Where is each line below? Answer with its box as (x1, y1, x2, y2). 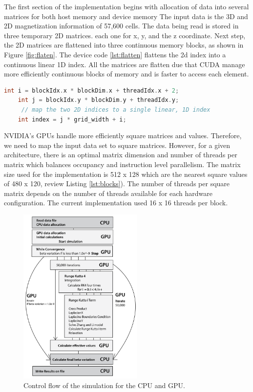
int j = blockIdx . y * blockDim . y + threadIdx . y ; (18, 97, 179, 104)
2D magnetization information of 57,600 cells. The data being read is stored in (4, 21, 239, 31)
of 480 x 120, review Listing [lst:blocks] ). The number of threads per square (4, 178, 230, 189)
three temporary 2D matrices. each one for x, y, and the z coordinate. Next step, (4, 30, 246, 40)
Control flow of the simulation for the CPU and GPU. (23, 380, 185, 390)
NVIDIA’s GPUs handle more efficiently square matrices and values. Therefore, (4, 130, 242, 141)
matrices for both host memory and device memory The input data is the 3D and (4, 11, 248, 21)
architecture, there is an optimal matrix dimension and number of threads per (4, 149, 237, 160)
